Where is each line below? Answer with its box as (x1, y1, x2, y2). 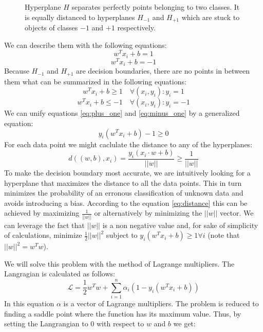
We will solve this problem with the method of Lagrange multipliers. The (4, 258, 235, 269)
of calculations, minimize (4, 230, 82, 240)
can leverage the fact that (4, 219, 85, 230)
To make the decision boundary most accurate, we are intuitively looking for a (4, 167, 251, 178)
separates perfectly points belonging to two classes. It (71, 2, 240, 12)
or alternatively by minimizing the (94, 207, 202, 218)
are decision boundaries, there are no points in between (76, 65, 250, 76)
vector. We (220, 207, 254, 218)
